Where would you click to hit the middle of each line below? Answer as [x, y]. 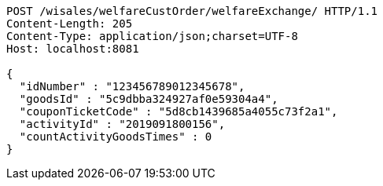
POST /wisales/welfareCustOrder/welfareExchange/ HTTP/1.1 [192, 11]
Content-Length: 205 [70, 24]
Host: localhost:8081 [73, 49]
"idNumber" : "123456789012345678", [132, 86]
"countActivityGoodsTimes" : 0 [116, 137]
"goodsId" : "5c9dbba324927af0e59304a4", [149, 99]
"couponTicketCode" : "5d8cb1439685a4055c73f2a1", [179, 111]
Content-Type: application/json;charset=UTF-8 [152, 36]
